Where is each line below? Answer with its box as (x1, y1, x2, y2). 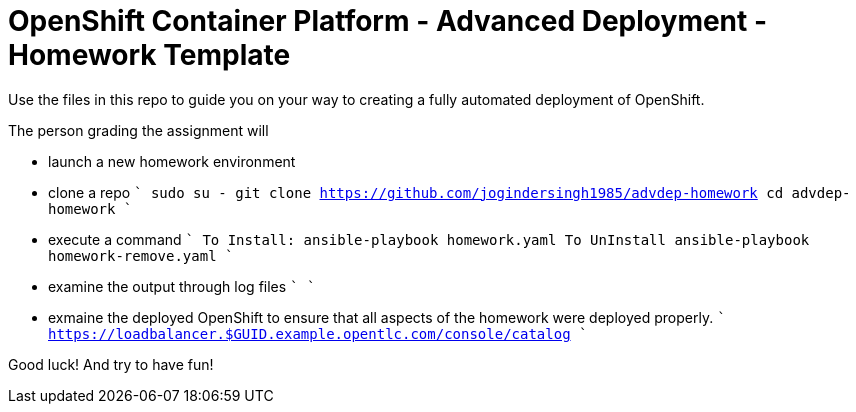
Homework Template (8, 38, 291, 72)
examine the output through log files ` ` (48, 277, 316, 295)
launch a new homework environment (48, 152, 296, 170)
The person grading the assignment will (8, 121, 269, 139)
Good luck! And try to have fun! (8, 355, 214, 373)
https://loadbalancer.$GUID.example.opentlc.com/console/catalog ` (48, 325, 588, 342)
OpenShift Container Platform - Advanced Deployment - (8, 4, 768, 38)
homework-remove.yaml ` (48, 247, 234, 264)
